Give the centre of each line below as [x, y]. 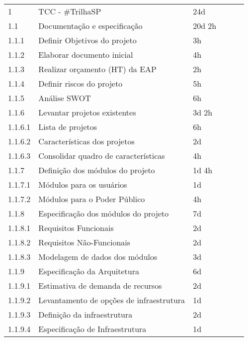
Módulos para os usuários [83, 184]
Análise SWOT [65, 98]
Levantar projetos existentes [87, 112]
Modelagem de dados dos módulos [98, 257]
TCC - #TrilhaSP [70, 11]
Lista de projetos [68, 127]
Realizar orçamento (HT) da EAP [97, 69]
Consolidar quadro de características [102, 156]
